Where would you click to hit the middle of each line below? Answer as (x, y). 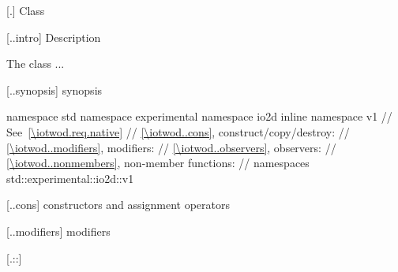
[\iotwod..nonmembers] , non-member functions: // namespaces (158, 163)
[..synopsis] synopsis (54, 89)
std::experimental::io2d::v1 (70, 178)
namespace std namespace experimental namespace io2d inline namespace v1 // (199, 116)
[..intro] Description (54, 37)
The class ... (36, 63)
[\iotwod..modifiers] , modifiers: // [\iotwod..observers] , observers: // (171, 147)
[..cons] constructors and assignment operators (118, 205)
